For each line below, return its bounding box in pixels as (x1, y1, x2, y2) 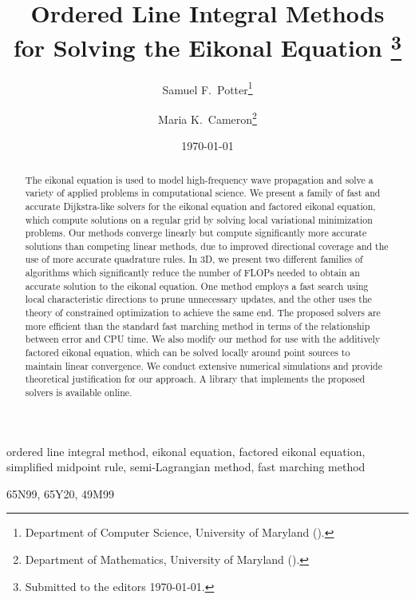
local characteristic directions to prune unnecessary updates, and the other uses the (25, 292, 372, 306)
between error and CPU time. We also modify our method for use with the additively (25, 332, 381, 346)
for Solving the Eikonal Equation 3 (13, 28, 402, 64)
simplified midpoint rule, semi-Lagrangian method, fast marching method (6, 458, 366, 475)
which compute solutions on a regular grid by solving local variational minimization (25, 212, 373, 226)
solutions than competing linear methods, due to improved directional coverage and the (25, 239, 389, 252)
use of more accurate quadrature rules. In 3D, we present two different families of (25, 252, 363, 266)
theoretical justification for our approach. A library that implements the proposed (25, 372, 366, 386)
